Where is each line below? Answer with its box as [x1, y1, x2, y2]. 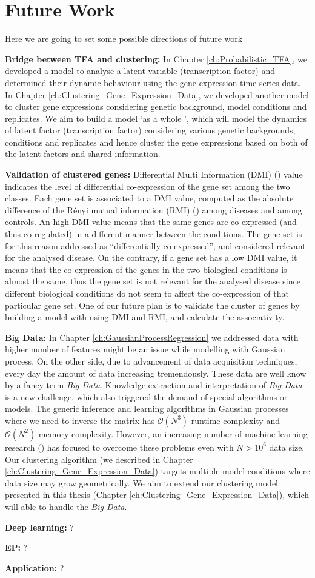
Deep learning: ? [5, 520, 74, 533]
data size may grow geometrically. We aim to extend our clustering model [5, 476, 278, 489]
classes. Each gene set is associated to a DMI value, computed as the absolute [5, 192, 294, 204]
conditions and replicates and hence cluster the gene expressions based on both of [5, 135, 308, 148]
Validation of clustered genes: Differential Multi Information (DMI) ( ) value [5, 168, 303, 181]
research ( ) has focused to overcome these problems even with [5, 440, 234, 453]
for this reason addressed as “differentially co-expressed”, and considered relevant [5, 239, 306, 252]
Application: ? [5, 561, 64, 574]
